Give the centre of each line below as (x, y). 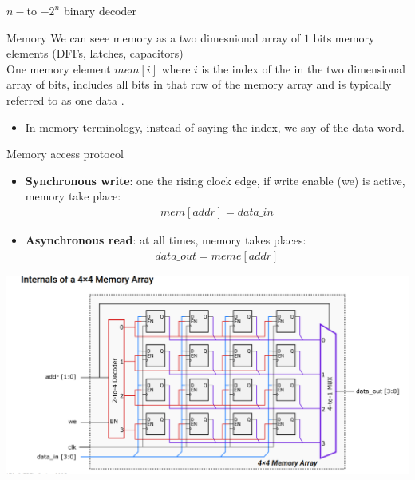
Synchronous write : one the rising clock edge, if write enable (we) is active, (215, 180)
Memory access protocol (65, 154)
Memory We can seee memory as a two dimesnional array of (154, 37)
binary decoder (100, 10)
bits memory (344, 37)
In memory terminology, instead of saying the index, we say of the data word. (215, 127)
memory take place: (73, 196)
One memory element (59, 68)
